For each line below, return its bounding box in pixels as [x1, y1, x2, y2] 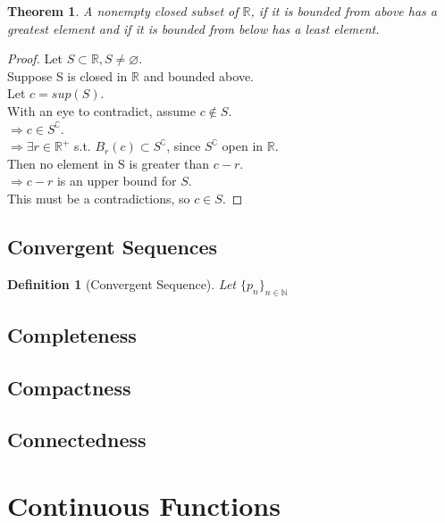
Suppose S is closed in [7, 66, 128, 85]
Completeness [7, 320, 137, 348]
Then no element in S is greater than [7, 154, 210, 172]
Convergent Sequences [7, 232, 218, 260]
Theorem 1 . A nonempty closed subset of [7, 2, 239, 20]
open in [222, 137, 264, 155]
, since [166, 137, 201, 155]
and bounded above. [143, 66, 254, 85]
